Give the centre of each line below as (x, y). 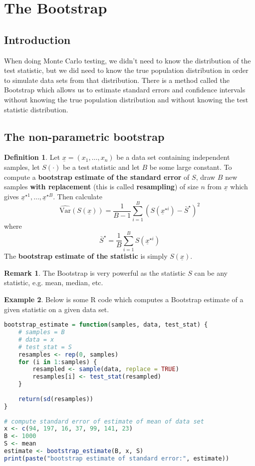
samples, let (22, 167)
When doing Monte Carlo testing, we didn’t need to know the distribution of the (127, 60)
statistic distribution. (36, 109)
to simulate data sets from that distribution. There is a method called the (117, 80)
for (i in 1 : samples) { (58, 362)
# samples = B (41, 332)
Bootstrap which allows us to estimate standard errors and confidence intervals (125, 90)
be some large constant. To (191, 167)
